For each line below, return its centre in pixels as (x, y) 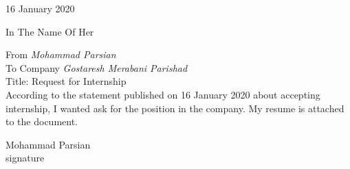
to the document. (42, 121)
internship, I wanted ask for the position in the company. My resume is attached (175, 108)
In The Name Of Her (50, 31)
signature (25, 158)
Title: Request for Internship (66, 81)
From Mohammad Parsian (61, 54)
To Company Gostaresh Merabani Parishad (97, 67)
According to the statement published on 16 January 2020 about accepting (163, 94)
